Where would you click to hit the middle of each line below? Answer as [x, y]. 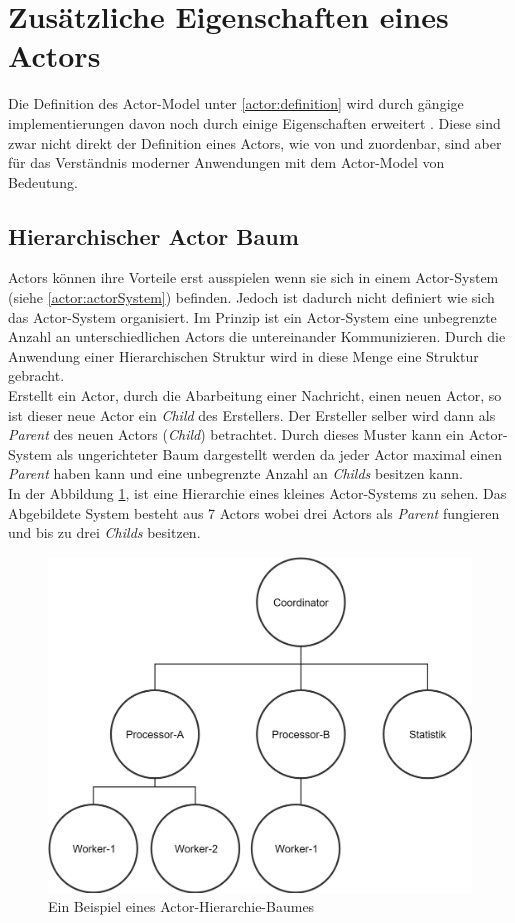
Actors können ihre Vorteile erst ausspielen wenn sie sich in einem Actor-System [253, 277]
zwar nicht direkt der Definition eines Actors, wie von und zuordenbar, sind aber [255, 142]
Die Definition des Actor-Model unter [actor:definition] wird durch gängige [236, 103]
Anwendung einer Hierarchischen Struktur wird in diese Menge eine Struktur [243, 355]
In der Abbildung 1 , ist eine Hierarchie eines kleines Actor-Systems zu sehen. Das [257, 493]
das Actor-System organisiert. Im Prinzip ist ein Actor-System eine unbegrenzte [252, 316]
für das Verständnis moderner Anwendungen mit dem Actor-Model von [226, 162]
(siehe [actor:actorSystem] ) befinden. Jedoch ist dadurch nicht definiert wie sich [251, 297]
